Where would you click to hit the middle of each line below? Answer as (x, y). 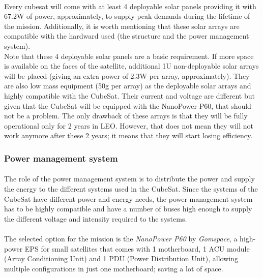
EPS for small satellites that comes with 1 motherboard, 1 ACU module (137, 248)
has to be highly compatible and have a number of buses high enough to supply (128, 209)
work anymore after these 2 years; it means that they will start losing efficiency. (128, 135)
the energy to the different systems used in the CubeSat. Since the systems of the (131, 188)
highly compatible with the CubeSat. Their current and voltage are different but (129, 95)
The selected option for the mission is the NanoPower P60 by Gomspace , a (121, 238)
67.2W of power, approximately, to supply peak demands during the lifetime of (127, 16)
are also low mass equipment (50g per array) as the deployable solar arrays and (128, 86)
